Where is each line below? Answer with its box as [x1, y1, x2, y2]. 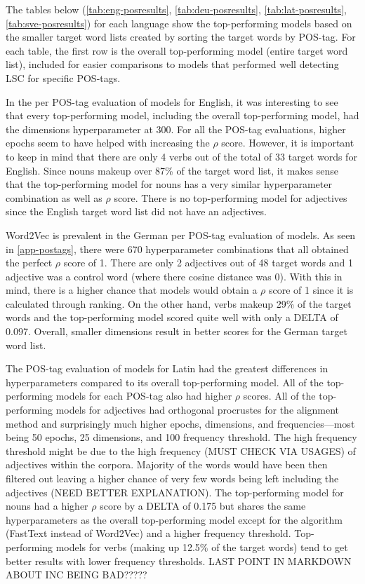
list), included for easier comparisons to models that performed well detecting [6, 57, 339, 72]
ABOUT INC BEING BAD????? [6, 567, 147, 582]
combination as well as [6, 190, 102, 205]
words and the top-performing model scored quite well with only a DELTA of [6, 310, 338, 325]
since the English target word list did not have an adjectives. [6, 204, 267, 219]
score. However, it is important [221, 135, 354, 150]
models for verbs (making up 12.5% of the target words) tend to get [55, 539, 348, 554]
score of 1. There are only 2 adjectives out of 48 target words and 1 [63, 255, 353, 270]
